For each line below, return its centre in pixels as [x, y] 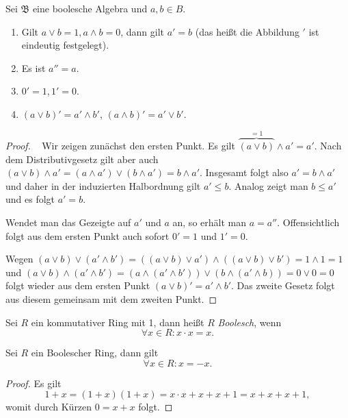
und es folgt [30, 199]
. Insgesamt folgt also [244, 172]
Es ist [34, 67]
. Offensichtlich [308, 222]
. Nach [328, 145]
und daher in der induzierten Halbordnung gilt [103, 185]
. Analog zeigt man [268, 185]
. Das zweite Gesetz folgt [283, 285]
